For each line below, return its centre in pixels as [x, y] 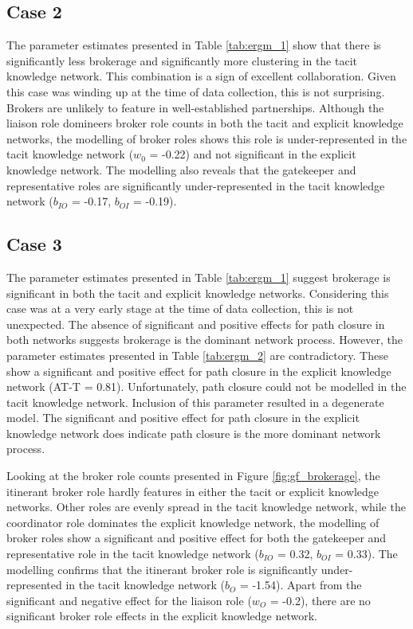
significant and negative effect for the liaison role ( [129, 600]
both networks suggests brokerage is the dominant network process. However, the [205, 340]
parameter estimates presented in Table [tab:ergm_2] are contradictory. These [197, 355]
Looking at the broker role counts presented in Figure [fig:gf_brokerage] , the [193, 476]
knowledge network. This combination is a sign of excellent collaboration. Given [201, 76]
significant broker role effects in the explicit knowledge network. [162, 616]
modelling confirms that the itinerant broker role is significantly [162, 569]
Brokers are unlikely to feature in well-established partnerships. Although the [195, 107]
